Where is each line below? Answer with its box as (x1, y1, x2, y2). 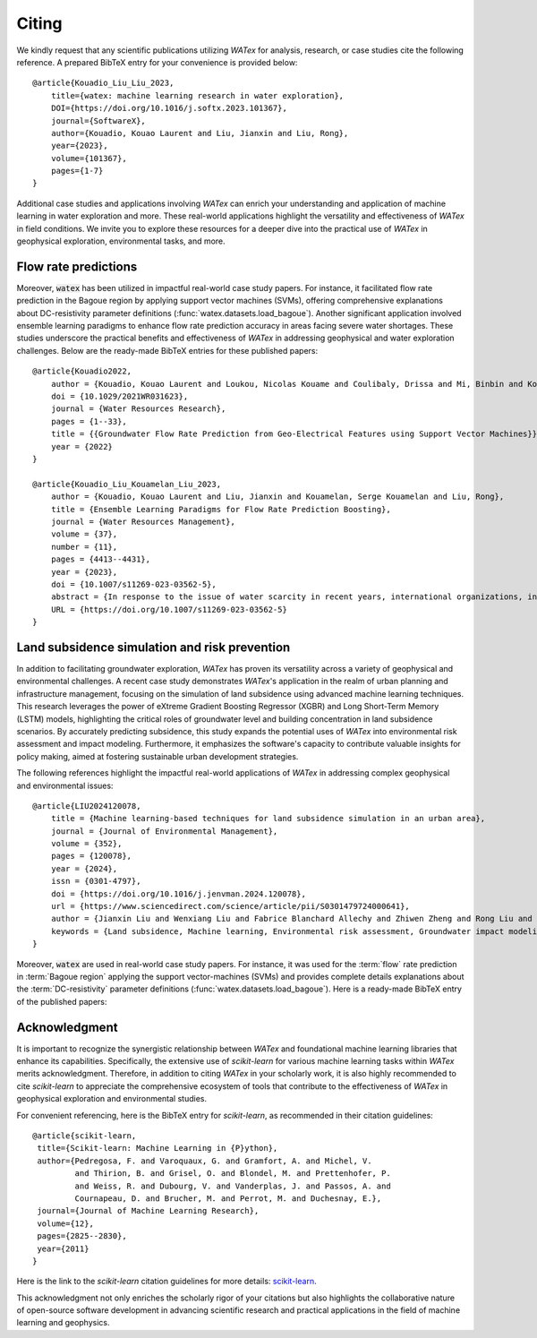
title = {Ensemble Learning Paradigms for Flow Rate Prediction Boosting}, (50, 504, 391, 514)
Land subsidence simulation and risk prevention (16, 639, 291, 655)
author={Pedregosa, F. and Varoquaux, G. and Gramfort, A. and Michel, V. (37, 1155, 372, 1166)
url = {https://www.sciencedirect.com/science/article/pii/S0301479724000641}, (50, 901, 411, 912)
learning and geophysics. (16, 1317, 110, 1328)
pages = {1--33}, (50, 416, 127, 426)
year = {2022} (50, 442, 114, 451)
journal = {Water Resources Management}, (50, 516, 236, 527)
